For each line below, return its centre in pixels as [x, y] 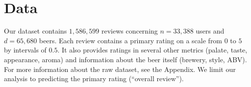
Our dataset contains [36, 31]
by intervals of [25, 50]
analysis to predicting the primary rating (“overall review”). [94, 78]
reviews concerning [129, 31]
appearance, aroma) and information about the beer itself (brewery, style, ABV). [125, 59]
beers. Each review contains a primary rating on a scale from [131, 40]
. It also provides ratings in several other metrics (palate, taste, [152, 50]
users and [210, 31]
